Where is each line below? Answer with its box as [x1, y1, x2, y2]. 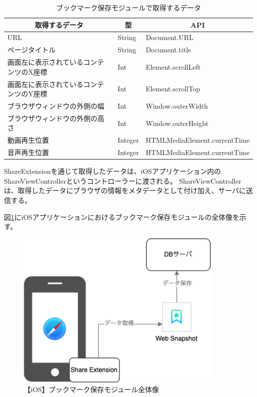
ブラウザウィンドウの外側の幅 [7, 101, 104, 111]
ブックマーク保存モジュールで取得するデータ [56, 2, 201, 12]
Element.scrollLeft [145, 61, 201, 72]
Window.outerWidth [145, 101, 208, 111]
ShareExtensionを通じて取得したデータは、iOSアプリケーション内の [4, 166, 221, 176]
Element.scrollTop [145, 83, 200, 94]
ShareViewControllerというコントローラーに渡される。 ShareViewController [4, 175, 242, 186]
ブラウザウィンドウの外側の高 [7, 113, 104, 123]
